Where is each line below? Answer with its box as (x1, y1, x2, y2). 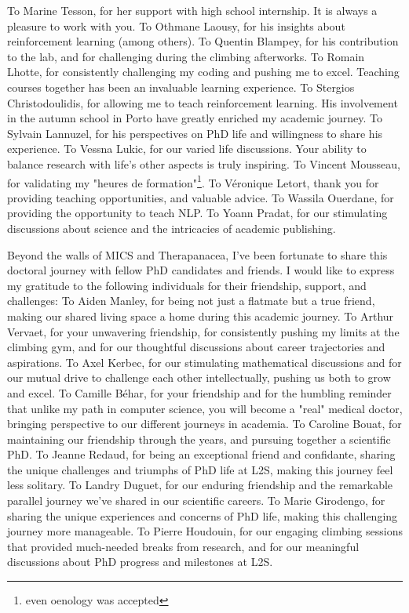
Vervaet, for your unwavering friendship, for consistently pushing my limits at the (7, 323, 400, 339)
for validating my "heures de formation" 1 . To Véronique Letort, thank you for (7, 172, 379, 190)
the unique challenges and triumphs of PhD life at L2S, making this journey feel (7, 461, 393, 477)
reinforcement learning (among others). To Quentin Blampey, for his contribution (7, 33, 399, 49)
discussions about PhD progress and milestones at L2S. (7, 553, 273, 570)
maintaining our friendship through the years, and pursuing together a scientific (7, 430, 391, 447)
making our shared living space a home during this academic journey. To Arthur (7, 307, 394, 324)
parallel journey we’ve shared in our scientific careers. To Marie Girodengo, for (7, 492, 385, 509)
